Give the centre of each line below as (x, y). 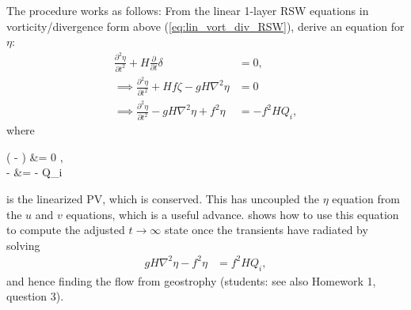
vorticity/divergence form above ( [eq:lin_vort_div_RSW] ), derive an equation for (205, 26)
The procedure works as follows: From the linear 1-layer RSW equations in (188, 10)
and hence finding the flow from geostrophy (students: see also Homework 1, (191, 280)
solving (23, 245)
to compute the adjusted (66, 230)
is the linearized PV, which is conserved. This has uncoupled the (163, 198)
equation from (366, 198)
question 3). (35, 296)
